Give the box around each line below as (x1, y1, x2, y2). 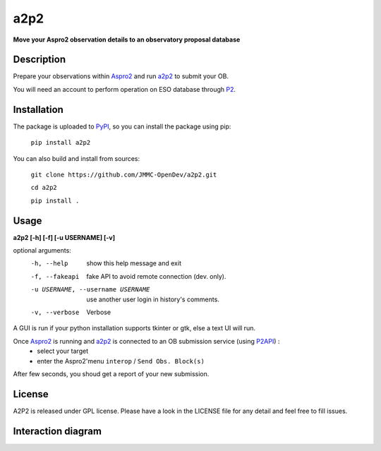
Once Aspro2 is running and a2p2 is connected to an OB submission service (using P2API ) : (13, 337, 280, 345)
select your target (37, 347, 88, 356)
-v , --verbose (30, 308, 80, 316)
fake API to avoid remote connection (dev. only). (86, 272, 226, 280)
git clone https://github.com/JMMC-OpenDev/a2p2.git (30, 170, 217, 179)
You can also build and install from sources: (13, 154, 140, 162)
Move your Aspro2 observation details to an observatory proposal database (13, 35, 241, 44)
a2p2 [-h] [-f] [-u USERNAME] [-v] (13, 233, 116, 241)
